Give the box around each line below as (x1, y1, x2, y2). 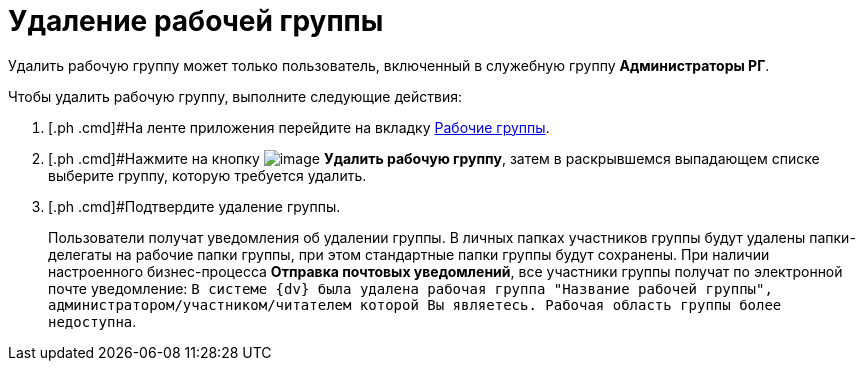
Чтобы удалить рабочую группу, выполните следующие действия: (8, 87, 462, 105)
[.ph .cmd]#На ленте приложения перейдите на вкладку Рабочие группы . (48, 118, 550, 136)
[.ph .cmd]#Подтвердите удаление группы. (48, 197, 341, 215)
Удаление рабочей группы (8, 4, 384, 38)
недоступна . (48, 312, 137, 330)
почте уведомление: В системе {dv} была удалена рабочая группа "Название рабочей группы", (48, 279, 773, 297)
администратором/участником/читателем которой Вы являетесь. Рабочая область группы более (48, 296, 782, 313)
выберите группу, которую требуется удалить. (48, 166, 367, 184)
